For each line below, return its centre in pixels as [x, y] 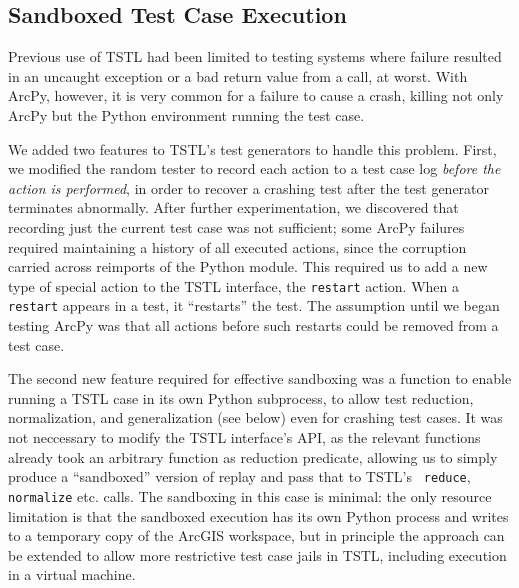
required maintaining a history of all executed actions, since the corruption [237, 246]
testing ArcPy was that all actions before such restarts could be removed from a [253, 325]
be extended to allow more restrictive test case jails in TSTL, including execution [257, 554]
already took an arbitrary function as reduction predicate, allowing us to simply [253, 456]
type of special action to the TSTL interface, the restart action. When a [233, 285]
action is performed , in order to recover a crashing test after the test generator [249, 187]
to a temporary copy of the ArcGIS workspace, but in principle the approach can [256, 535]
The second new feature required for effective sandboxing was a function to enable [260, 378]
